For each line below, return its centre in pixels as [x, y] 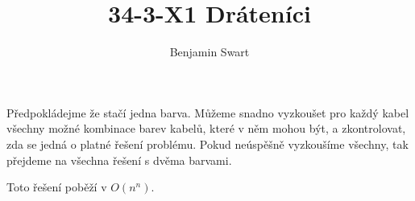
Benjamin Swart [210, 52]
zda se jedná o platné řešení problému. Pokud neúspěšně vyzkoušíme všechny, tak [207, 144]
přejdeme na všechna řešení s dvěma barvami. [119, 160]
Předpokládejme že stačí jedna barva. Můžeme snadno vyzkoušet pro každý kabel [208, 112]
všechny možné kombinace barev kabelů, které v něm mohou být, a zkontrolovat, [206, 128]
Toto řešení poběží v [57, 187]
